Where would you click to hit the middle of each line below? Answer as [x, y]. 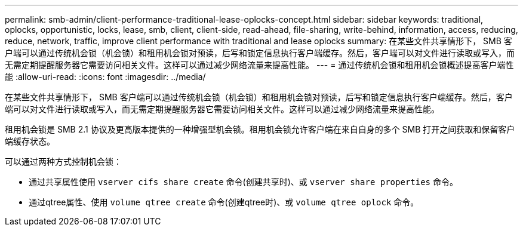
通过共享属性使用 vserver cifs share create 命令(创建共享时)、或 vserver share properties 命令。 [243, 182]
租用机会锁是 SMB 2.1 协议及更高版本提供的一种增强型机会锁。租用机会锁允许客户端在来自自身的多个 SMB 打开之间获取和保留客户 [260, 129]
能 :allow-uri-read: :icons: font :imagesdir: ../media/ [105, 77]
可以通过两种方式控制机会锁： [63, 161]
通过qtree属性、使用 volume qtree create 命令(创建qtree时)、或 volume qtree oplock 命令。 [224, 202]
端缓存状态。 [30, 141]
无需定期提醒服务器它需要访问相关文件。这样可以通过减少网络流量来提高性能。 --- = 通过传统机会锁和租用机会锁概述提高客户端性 [259, 65]
